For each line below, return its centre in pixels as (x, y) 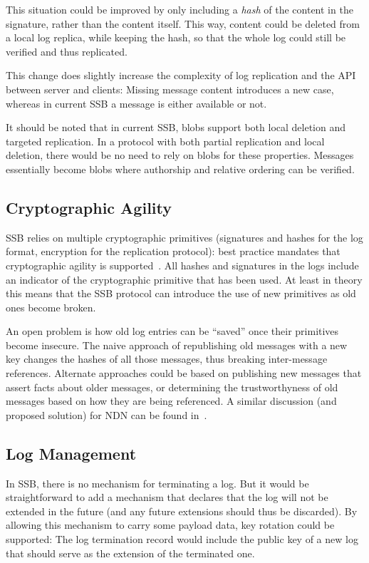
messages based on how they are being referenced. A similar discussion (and (171, 401)
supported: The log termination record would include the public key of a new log (182, 539)
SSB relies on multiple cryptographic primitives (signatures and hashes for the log (184, 237)
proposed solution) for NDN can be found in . (106, 414)
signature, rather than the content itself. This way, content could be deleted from (183, 23)
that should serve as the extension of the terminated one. (130, 553)
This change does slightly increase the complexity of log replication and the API (181, 75)
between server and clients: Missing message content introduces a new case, (170, 89)
